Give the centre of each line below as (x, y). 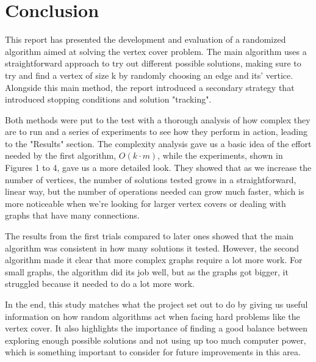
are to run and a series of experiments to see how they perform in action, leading (156, 132)
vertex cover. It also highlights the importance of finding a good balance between (156, 328)
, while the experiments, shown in (220, 155)
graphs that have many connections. (72, 215)
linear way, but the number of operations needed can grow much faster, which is (155, 191)
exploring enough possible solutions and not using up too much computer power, (156, 340)
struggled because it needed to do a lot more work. (100, 284)
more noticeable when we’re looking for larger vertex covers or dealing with (145, 203)
